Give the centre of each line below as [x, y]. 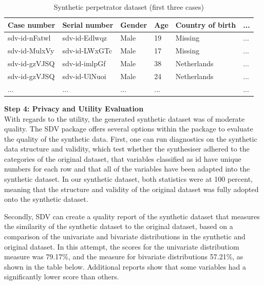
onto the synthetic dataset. [46, 199]
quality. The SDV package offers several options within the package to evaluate [129, 129]
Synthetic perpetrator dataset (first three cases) [129, 7]
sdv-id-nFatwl [29, 38]
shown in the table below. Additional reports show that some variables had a [125, 266]
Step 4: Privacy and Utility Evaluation [74, 108]
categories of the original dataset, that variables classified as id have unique [123, 158]
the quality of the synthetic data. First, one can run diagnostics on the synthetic [131, 138]
